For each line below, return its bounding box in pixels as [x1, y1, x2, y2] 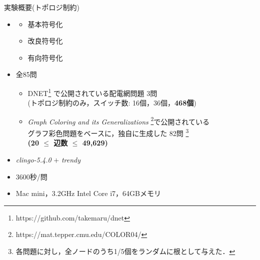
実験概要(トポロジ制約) [4, 2, 79, 12]
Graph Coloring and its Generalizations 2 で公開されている [27, 114, 209, 126]
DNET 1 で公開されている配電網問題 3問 [27, 86, 157, 98]
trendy [61, 154, 81, 164]
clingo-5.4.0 [15, 154, 51, 164]
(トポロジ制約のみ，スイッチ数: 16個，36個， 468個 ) [27, 97, 196, 108]
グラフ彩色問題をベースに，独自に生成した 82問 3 [27, 126, 189, 138]
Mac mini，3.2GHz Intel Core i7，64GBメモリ [15, 188, 161, 198]
